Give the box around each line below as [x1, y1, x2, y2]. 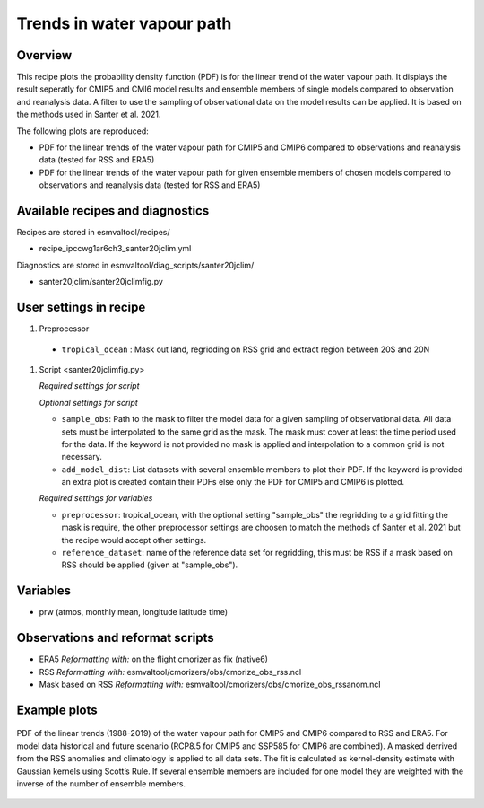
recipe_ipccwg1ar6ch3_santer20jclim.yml [39, 243, 192, 254]
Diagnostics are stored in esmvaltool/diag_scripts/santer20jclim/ [16, 259, 255, 270]
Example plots [16, 702, 98, 717]
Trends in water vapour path [16, 13, 232, 33]
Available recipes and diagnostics [16, 203, 210, 218]
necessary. [61, 452, 103, 462]
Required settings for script [39, 381, 140, 391]
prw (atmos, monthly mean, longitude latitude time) [39, 607, 229, 618]
